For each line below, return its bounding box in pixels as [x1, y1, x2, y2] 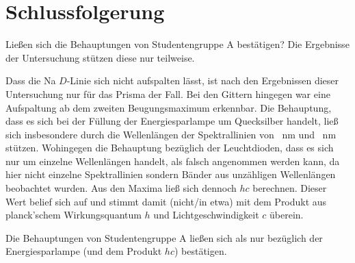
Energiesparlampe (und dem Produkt [5, 244, 162, 258]
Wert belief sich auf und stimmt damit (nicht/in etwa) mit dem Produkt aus [5, 194, 327, 208]
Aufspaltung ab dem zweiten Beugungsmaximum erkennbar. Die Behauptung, [5, 100, 332, 114]
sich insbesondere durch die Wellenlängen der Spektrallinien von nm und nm [5, 127, 337, 141]
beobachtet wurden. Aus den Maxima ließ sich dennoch [5, 181, 237, 195]
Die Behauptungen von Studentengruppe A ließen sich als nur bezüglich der [5, 230, 323, 245]
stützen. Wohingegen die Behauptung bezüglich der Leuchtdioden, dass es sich [5, 140, 334, 155]
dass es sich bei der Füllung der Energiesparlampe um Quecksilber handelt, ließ [5, 114, 339, 128]
